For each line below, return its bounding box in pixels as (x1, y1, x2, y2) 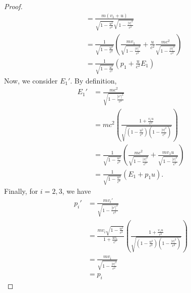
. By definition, (70, 75, 117, 86)
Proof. (4, 1, 23, 11)
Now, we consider (4, 75, 58, 86)
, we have (62, 186, 91, 196)
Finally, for (4, 186, 38, 196)
